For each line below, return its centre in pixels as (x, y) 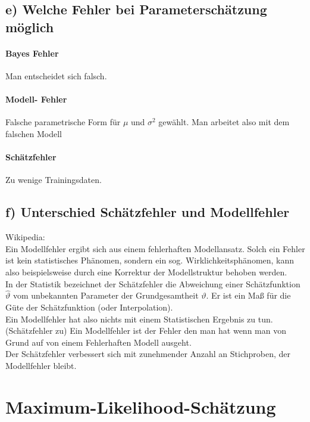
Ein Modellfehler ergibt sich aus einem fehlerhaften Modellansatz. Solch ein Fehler (155, 248)
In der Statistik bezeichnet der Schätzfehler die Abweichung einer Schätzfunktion (153, 283)
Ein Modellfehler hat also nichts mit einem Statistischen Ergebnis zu (131, 319)
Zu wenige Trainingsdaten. (54, 180)
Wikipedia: (25, 237)
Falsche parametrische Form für (63, 122)
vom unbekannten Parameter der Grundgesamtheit (106, 295)
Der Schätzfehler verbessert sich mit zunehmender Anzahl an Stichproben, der (148, 354)
